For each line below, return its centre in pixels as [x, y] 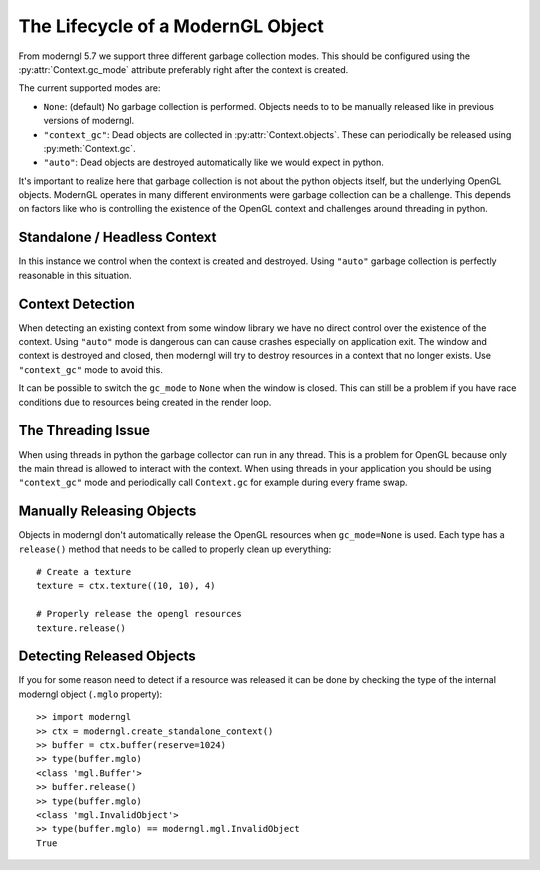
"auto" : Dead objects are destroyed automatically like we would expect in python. [214, 162]
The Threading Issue [84, 430]
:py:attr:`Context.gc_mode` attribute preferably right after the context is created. [183, 69]
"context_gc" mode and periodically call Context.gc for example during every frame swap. [213, 482]
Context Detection [76, 303]
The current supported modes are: [89, 88]
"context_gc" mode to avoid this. [91, 369]
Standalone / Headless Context [117, 237]
